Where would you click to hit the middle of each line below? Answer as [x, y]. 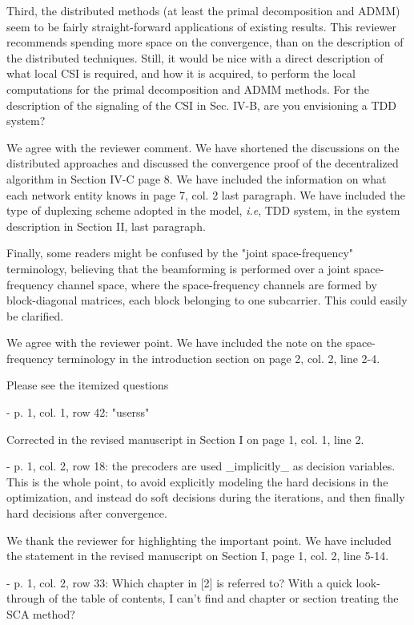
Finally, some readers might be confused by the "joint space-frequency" [180, 253]
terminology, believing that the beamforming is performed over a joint [179, 268]
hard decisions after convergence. [87, 513]
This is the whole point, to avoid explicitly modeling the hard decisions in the [197, 481]
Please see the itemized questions [88, 385]
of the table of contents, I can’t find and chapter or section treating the [223, 598]
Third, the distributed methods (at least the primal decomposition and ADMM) [203, 10]
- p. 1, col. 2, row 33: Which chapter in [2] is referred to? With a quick [179, 582]
